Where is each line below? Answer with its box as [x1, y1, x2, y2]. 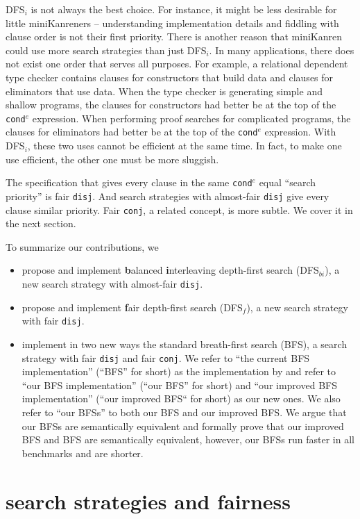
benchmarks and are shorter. [22, 445, 144, 460]
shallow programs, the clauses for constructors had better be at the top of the [6, 97, 336, 112]
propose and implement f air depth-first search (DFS [22, 299, 243, 314]
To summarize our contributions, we [6, 239, 159, 254]
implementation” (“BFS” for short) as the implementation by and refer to [22, 364, 336, 379]
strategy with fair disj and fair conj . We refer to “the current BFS [22, 350, 310, 365]
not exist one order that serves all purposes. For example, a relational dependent [6, 56, 348, 71]
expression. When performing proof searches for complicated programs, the [32, 110, 351, 125]
